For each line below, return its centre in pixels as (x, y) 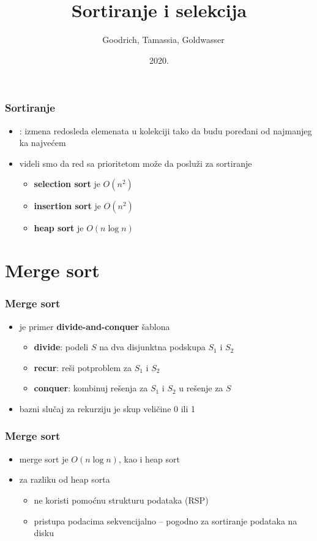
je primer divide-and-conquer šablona (95, 326)
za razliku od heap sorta (65, 479)
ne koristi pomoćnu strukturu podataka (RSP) (121, 500)
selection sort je (67, 184)
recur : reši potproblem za (83, 367)
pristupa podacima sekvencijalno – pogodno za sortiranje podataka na (166, 520)
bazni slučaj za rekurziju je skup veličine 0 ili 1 (107, 408)
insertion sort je (67, 206)
